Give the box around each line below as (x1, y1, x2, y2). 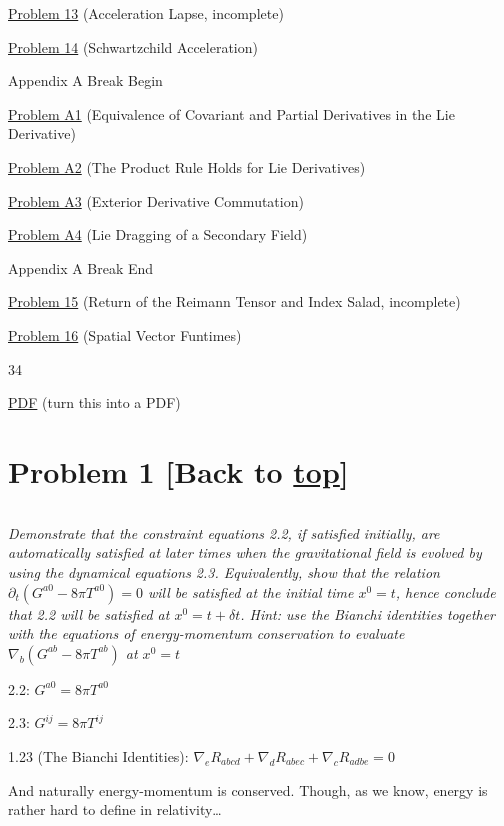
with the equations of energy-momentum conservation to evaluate (8, 623, 405, 644)
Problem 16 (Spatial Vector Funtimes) (8, 324, 242, 345)
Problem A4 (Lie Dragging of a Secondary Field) (8, 224, 308, 245)
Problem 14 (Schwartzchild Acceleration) (8, 36, 258, 57)
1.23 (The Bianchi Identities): (8, 746, 189, 766)
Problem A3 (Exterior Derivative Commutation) (8, 190, 304, 211)
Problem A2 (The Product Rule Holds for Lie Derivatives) (8, 156, 366, 177)
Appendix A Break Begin (8, 70, 163, 91)
